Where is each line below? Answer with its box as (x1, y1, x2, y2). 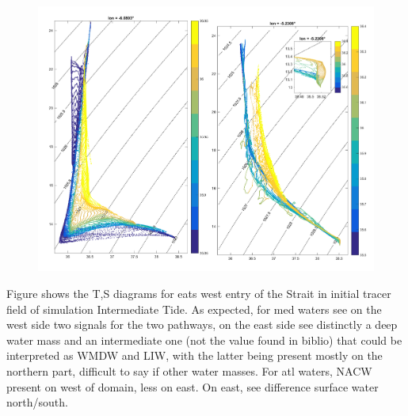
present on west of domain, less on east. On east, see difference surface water (6, 378, 379, 395)
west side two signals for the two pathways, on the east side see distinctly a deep (6, 316, 398, 333)
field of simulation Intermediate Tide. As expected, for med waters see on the (6, 300, 382, 317)
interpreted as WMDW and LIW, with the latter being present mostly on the (6, 347, 383, 364)
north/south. (6, 394, 68, 410)
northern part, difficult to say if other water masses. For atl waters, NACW (6, 363, 372, 380)
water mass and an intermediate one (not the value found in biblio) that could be (6, 331, 402, 348)
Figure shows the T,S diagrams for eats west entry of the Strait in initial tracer (6, 285, 391, 302)
